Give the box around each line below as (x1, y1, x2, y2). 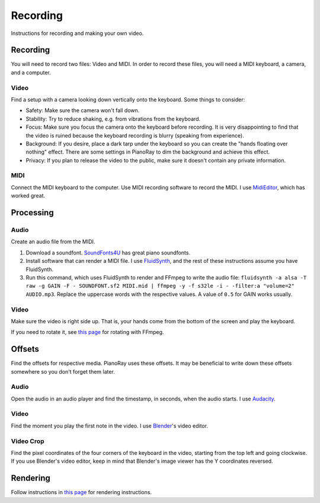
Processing (11, 208, 54, 218)
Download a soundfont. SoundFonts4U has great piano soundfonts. (25, 249, 191, 256)
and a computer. (11, 69, 51, 76)
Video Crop (11, 437, 44, 445)
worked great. (11, 192, 46, 199)
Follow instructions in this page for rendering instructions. (11, 489, 152, 496)
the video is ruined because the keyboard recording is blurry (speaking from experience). (25, 132, 244, 139)
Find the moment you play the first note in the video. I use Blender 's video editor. (11, 422, 209, 429)
